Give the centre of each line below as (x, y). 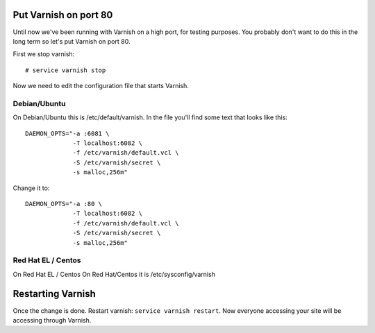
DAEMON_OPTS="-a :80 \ (64, 204)
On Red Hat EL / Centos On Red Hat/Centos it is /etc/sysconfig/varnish (114, 274)
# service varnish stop (66, 70)
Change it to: (31, 188)
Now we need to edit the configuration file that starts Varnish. (101, 86)
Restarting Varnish (55, 294)
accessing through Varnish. (52, 320)
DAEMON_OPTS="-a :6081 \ (67, 133)
